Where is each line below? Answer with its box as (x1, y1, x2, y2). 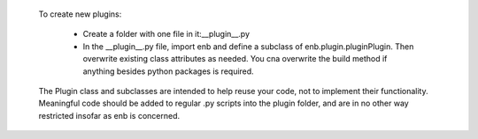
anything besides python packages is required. (82, 66, 254, 77)
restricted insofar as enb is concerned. (38, 110, 181, 121)
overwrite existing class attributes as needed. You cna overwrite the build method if (82, 54, 388, 64)
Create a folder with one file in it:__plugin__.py (82, 29, 251, 40)
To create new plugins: (38, 9, 122, 19)
